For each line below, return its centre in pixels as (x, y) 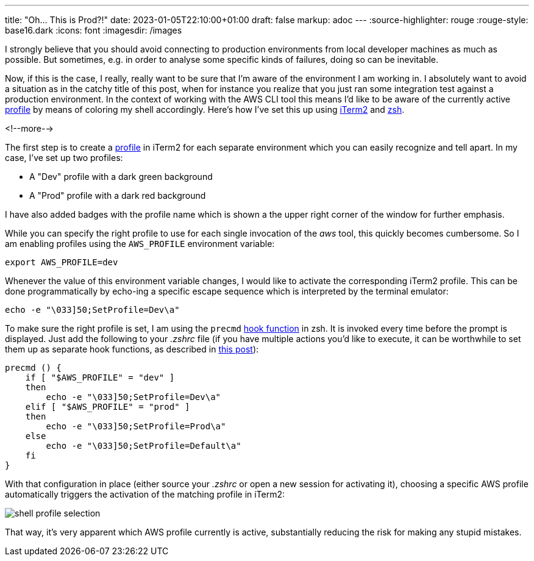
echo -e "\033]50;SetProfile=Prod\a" (136, 426)
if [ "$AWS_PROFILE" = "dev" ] (100, 377)
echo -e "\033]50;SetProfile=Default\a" (144, 446)
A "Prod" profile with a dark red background (118, 195)
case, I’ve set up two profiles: (64, 158)
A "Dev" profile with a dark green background (121, 177)
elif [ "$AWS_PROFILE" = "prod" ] (108, 407)
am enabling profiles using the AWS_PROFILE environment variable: (140, 244)
